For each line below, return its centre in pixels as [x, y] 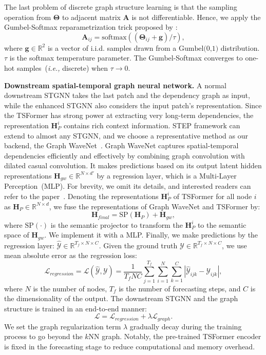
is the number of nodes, [70, 288]
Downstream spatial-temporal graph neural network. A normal [115, 85]
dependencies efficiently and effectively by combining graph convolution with [125, 155]
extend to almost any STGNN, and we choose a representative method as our [126, 135]
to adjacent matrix [91, 17]
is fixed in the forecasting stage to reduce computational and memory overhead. [130, 346]
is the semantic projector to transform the [117, 224]
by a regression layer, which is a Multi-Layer [167, 175]
